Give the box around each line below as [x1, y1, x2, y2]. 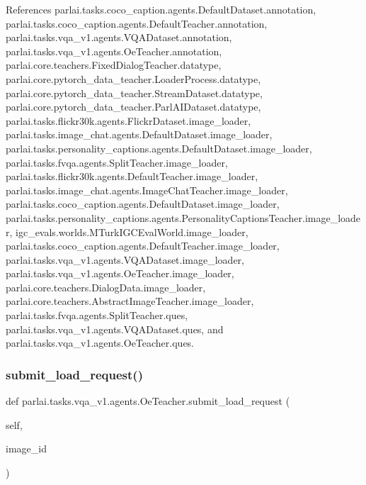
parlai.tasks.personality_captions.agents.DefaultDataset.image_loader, [6, 140, 312, 155]
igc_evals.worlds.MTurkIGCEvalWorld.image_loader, [16, 224, 248, 239]
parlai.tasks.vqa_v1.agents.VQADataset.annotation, [6, 30, 232, 45]
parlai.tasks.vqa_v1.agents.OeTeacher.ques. [6, 335, 195, 350]
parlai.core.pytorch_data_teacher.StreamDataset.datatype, [6, 85, 263, 100]
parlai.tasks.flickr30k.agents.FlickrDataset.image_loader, [6, 113, 251, 128]
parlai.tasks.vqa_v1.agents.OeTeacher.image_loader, [6, 266, 234, 281]
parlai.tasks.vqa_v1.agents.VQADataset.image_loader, [6, 252, 244, 267]
